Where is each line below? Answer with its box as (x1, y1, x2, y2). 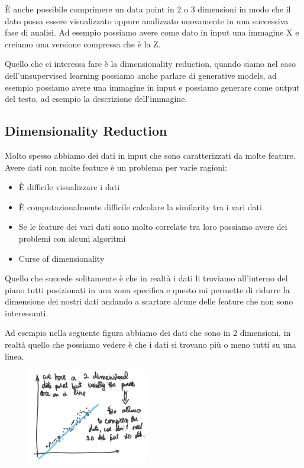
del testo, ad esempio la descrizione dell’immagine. (5, 92, 187, 105)
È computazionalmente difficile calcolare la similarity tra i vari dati (18, 200, 262, 213)
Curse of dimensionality (18, 252, 105, 264)
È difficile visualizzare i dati (18, 181, 120, 193)
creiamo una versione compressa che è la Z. (5, 37, 161, 50)
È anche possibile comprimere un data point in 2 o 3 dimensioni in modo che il (5, 3, 291, 15)
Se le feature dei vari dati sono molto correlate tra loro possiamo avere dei (18, 220, 287, 233)
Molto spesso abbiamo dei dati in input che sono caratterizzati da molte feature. (5, 149, 296, 161)
